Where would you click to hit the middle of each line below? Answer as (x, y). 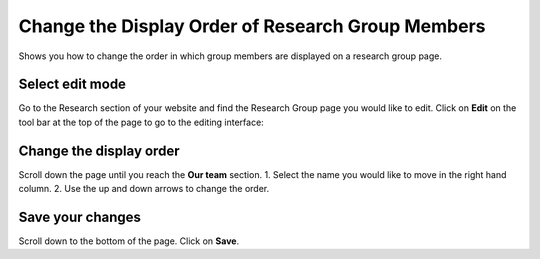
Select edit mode (72, 84)
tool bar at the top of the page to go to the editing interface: (141, 122)
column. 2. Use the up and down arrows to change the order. (144, 189)
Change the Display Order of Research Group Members (252, 26)
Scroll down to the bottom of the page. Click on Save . (129, 241)
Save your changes (80, 216)
